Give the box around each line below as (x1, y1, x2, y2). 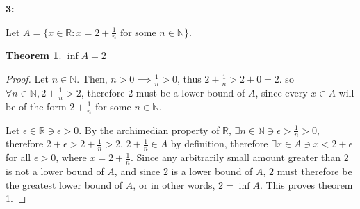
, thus (177, 72, 202, 86)
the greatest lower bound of (6, 177, 123, 192)
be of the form (6, 99, 67, 113)
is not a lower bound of (6, 163, 104, 178)
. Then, (76, 72, 108, 86)
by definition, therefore (170, 136, 268, 151)
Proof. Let (6, 72, 49, 86)
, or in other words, (133, 177, 215, 192)
